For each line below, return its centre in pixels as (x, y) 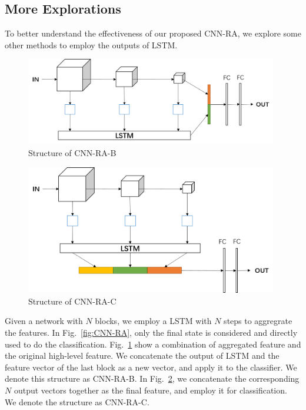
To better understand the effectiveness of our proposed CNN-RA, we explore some (153, 33)
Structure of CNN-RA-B (72, 152)
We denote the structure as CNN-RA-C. (77, 401)
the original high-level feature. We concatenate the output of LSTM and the (142, 356)
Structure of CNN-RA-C (72, 301)
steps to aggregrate (258, 321)
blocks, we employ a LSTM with (153, 321)
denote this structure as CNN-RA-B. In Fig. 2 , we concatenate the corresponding (152, 378)
